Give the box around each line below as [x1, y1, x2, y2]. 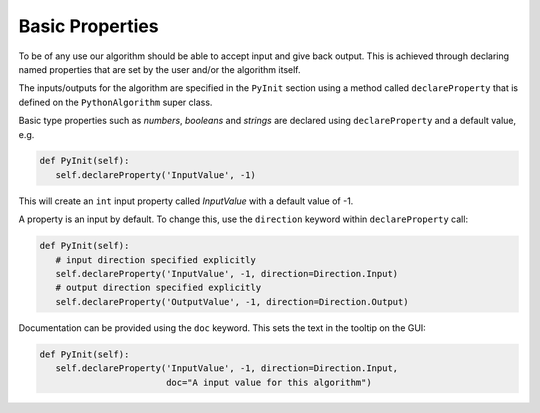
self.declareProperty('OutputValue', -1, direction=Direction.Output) [55, 296, 409, 307]
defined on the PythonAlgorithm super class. [18, 96, 213, 108]
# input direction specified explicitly [55, 254, 257, 265]
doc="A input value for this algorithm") [165, 376, 372, 388]
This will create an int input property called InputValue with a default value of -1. [18, 195, 354, 207]
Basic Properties [18, 15, 159, 37]
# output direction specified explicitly [55, 282, 262, 294]
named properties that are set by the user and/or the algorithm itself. [18, 63, 301, 75]
